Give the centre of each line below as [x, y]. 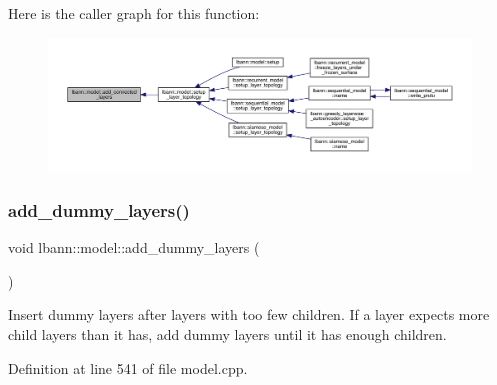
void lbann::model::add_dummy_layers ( [134, 247]
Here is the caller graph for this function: [134, 13]
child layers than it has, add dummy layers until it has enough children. [227, 333]
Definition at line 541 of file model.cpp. [128, 367]
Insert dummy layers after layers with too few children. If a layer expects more [249, 314]
